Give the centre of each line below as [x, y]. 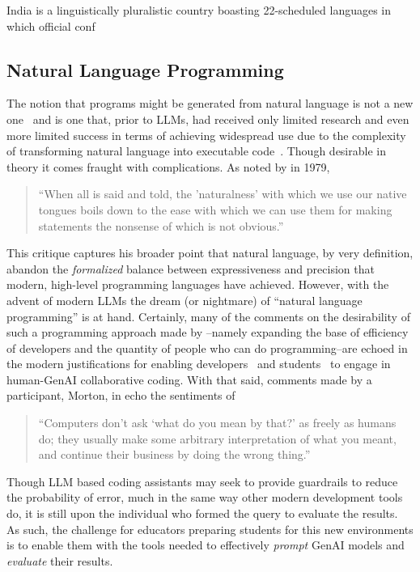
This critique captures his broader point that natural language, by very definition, [210, 253]
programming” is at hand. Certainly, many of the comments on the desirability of [208, 316]
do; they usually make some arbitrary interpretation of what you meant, [217, 438]
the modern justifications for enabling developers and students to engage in [199, 364]
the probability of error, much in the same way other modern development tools [205, 497]
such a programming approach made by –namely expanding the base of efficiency [208, 332]
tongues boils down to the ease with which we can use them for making [215, 209]
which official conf [51, 25]
